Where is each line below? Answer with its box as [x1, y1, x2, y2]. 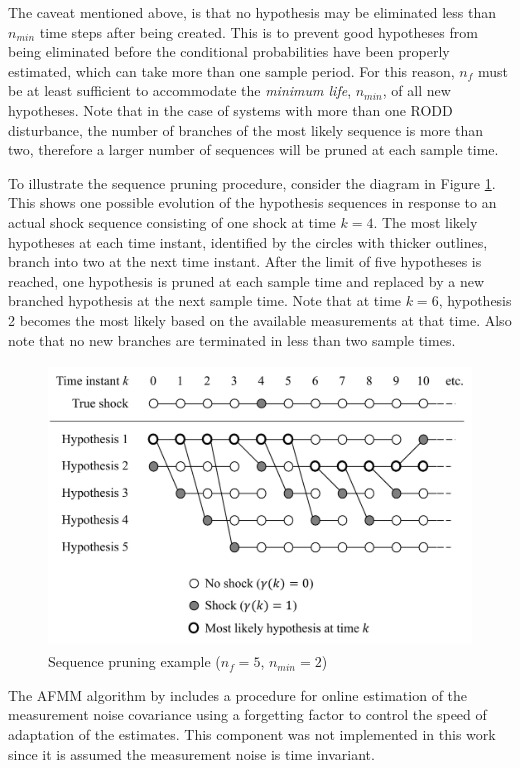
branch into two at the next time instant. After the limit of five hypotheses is [8, 251, 482, 272]
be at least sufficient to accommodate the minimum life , [8, 80, 352, 101]
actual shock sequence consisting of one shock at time [8, 211, 336, 232]
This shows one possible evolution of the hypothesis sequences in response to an [8, 192, 497, 213]
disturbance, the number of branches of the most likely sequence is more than [8, 119, 483, 140]
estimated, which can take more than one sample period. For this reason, [8, 60, 455, 81]
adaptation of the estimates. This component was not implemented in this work [8, 723, 496, 744]
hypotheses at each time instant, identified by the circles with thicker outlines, [8, 231, 488, 252]
